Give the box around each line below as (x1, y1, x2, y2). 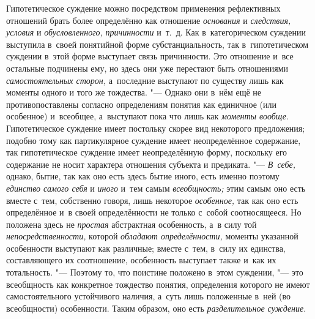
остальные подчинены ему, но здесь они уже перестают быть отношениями (6, 61, 289, 74)
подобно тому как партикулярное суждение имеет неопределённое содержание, (6, 133, 301, 146)
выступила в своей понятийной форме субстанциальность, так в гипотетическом (6, 37, 309, 50)
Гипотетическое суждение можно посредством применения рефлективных (6, 2, 281, 14)
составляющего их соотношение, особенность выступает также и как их (6, 253, 276, 266)
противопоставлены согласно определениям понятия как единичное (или (6, 97, 277, 110)
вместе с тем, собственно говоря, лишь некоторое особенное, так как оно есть (6, 193, 298, 206)
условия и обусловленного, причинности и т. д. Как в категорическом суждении (6, 26, 306, 39)
